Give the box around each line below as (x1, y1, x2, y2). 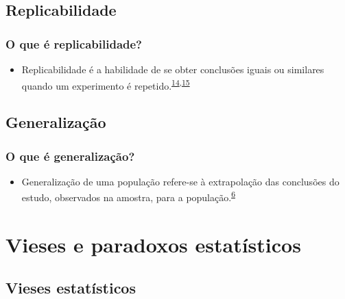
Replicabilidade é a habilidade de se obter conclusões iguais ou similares (21, 62, 324, 76)
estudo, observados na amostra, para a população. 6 (21, 188, 235, 205)
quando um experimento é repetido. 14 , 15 (21, 76, 190, 92)
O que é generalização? (5, 147, 135, 164)
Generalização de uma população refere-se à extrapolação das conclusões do (21, 174, 340, 188)
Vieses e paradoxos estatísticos (5, 230, 301, 258)
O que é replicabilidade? (5, 35, 142, 52)
